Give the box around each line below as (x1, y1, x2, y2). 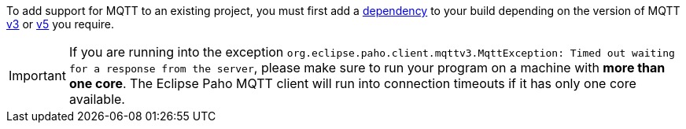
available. (68, 91, 125, 107)
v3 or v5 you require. (6, 17, 115, 31)
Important (9, 68, 66, 83)
